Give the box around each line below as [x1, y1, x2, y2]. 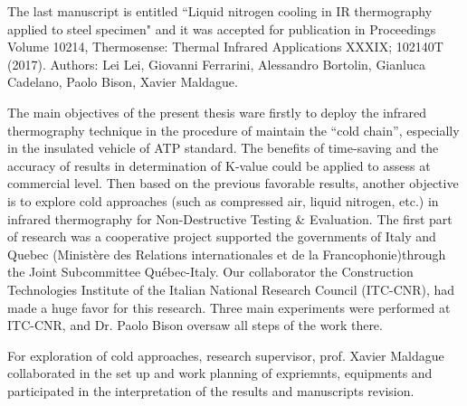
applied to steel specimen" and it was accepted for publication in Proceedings [7, 19, 436, 38]
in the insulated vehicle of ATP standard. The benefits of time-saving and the [7, 138, 439, 157]
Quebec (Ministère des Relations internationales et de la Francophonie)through [7, 244, 446, 263]
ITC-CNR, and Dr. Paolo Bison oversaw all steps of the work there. [7, 316, 383, 335]
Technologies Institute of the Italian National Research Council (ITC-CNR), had [7, 279, 455, 298]
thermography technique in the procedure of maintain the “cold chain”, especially [7, 120, 460, 139]
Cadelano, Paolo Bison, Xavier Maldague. [7, 72, 238, 91]
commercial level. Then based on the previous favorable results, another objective [7, 174, 459, 193]
